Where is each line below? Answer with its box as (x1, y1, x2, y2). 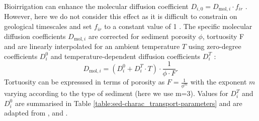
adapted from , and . (4, 107, 68, 118)
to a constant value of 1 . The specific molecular (104, 21, 252, 31)
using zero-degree (188, 41, 241, 51)
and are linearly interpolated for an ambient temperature (4, 41, 180, 51)
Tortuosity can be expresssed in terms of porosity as (4, 76, 165, 87)
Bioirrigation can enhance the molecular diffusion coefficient (4, 1, 189, 11)
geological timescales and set (4, 21, 92, 31)
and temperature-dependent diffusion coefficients (50, 50, 201, 61)
